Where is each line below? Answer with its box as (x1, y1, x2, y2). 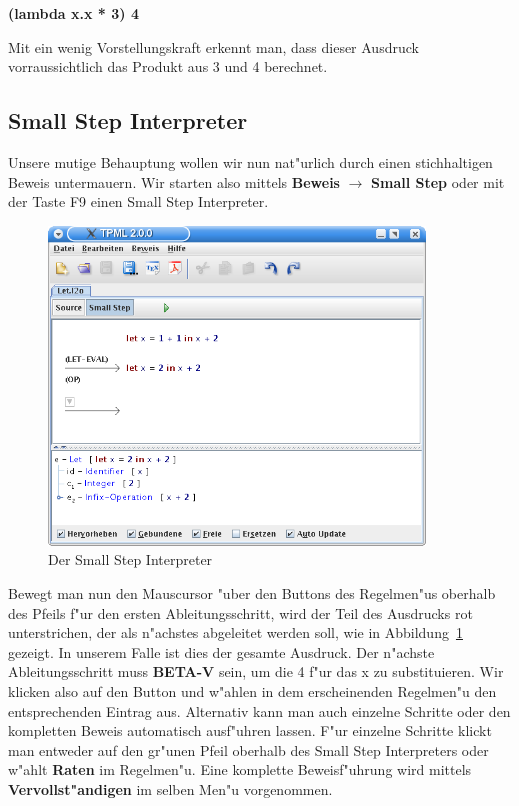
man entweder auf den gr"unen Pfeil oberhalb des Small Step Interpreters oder (8, 739, 489, 760)
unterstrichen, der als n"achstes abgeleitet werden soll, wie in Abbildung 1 (8, 622, 463, 643)
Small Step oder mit (371, 171, 505, 192)
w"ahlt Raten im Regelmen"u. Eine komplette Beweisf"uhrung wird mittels (8, 759, 472, 780)
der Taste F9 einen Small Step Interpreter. (8, 191, 269, 212)
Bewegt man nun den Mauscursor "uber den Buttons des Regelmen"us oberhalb (8, 582, 496, 603)
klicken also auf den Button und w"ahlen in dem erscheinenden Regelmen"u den (8, 680, 497, 701)
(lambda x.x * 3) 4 (8, 3, 139, 23)
